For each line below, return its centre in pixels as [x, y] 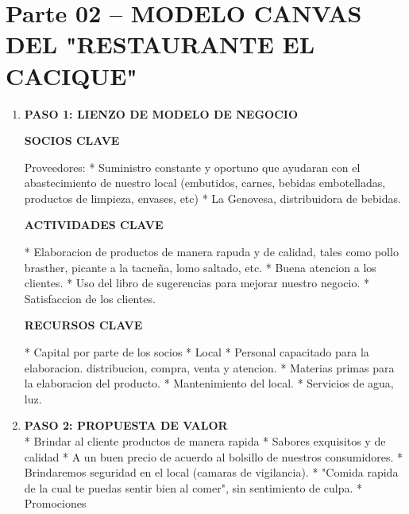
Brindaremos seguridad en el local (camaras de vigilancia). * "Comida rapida [211, 472]
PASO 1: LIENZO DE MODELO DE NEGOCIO [161, 113]
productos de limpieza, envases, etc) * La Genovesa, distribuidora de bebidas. [212, 198]
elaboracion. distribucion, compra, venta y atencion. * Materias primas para [209, 367]
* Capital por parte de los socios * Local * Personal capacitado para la [197, 352]
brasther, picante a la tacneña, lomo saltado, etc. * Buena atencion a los [200, 267]
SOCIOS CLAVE [72, 140]
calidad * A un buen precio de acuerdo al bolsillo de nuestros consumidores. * [213, 456]
